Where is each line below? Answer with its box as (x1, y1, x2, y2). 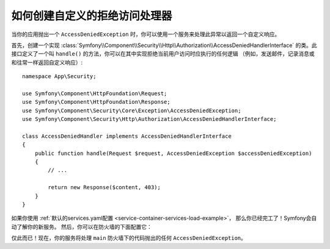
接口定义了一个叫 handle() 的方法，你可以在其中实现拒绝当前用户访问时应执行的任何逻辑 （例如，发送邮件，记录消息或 (11, 50, 315, 57)
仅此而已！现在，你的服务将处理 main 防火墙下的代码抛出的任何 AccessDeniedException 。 (11, 234, 247, 242)
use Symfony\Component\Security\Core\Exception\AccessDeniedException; (22, 107, 241, 114)
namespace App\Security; (22, 73, 97, 80)
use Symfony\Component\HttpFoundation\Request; (22, 90, 167, 97)
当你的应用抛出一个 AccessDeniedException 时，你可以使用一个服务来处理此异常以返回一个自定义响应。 (11, 31, 280, 38)
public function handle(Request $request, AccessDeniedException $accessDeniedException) (34, 150, 312, 157)
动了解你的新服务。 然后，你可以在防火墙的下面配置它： (11, 223, 152, 230)
